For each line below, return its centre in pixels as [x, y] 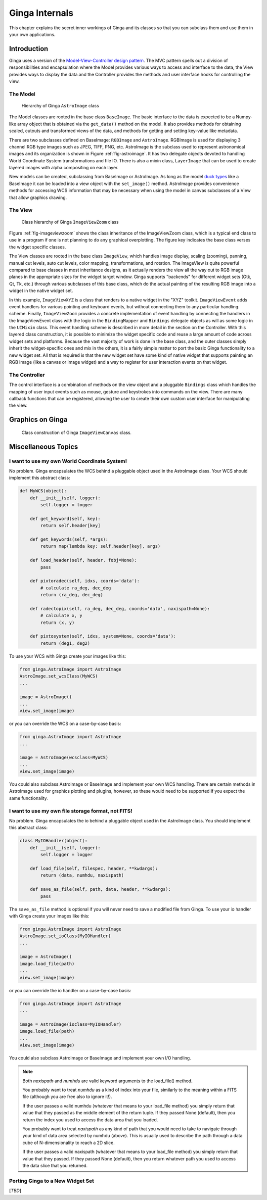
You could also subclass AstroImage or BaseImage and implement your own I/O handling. [100, 1058]
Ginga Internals [41, 13]
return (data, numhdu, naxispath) [82, 875]
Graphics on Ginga [38, 420]
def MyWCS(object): [43, 491]
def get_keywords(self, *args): [69, 540]
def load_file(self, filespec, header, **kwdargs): [94, 868]
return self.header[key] [70, 526]
